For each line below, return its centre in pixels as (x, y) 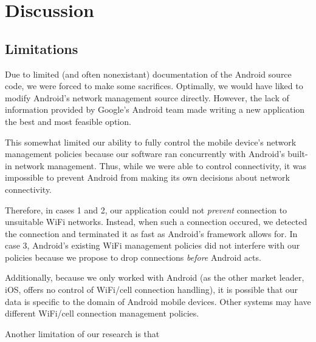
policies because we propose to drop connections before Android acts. (133, 257)
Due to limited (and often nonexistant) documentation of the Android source (148, 74)
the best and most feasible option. (68, 121)
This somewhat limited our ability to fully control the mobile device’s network (151, 142)
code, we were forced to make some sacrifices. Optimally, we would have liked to (154, 86)
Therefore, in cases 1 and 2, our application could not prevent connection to (146, 210)
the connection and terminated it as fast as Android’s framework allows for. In (151, 233)
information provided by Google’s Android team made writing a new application (155, 109)
